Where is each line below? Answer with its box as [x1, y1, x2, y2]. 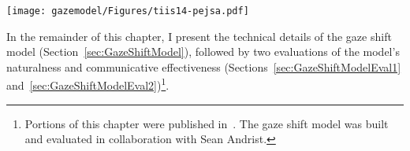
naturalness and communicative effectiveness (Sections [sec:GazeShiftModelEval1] [6, 58, 401, 75]
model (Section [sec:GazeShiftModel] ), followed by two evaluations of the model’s [6, 43, 400, 60]
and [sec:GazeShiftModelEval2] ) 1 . [6, 75, 170, 94]
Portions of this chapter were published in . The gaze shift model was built [24, 115, 389, 131]
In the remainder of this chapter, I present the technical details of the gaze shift [6, 28, 392, 44]
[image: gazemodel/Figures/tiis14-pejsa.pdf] [6, 6, 249, 17]
